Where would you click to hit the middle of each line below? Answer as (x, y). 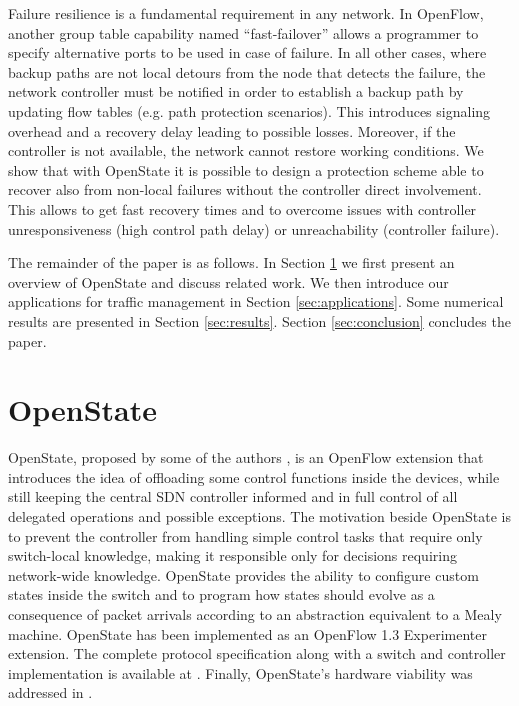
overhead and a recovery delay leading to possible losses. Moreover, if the (232, 130)
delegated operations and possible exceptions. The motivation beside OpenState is (259, 516)
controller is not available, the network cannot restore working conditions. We (246, 150)
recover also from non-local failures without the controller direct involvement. (245, 189)
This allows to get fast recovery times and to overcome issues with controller (242, 208)
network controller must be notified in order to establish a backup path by (236, 91)
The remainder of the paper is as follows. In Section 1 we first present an (231, 262)
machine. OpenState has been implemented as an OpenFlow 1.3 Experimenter (247, 633)
